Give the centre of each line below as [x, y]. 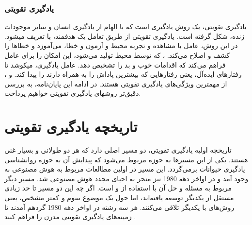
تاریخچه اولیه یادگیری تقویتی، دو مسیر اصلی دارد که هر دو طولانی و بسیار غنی [118, 150]
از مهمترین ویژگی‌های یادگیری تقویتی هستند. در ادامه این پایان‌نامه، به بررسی [116, 83]
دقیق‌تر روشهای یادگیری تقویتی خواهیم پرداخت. [73, 93]
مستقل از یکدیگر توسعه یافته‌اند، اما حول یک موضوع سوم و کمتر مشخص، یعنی [119, 198]
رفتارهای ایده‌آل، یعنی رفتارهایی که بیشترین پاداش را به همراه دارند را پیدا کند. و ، [123, 74]
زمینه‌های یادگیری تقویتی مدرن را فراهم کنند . [70, 216]
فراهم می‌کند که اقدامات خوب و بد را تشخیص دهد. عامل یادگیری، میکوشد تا [115, 64]
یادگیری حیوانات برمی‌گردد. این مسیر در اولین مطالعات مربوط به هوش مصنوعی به [125, 169]
